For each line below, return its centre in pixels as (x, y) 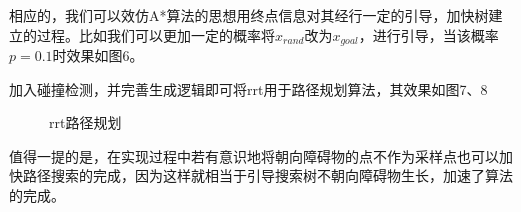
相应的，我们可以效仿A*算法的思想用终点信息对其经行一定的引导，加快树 (249, 15)
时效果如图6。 (98, 55)
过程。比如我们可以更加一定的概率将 (155, 34)
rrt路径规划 (85, 122)
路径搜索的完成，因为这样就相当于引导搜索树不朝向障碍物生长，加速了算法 (267, 175)
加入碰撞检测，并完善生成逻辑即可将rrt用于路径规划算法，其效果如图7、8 (248, 88)
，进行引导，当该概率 (428, 34)
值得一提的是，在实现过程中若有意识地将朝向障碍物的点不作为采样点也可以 (254, 155)
